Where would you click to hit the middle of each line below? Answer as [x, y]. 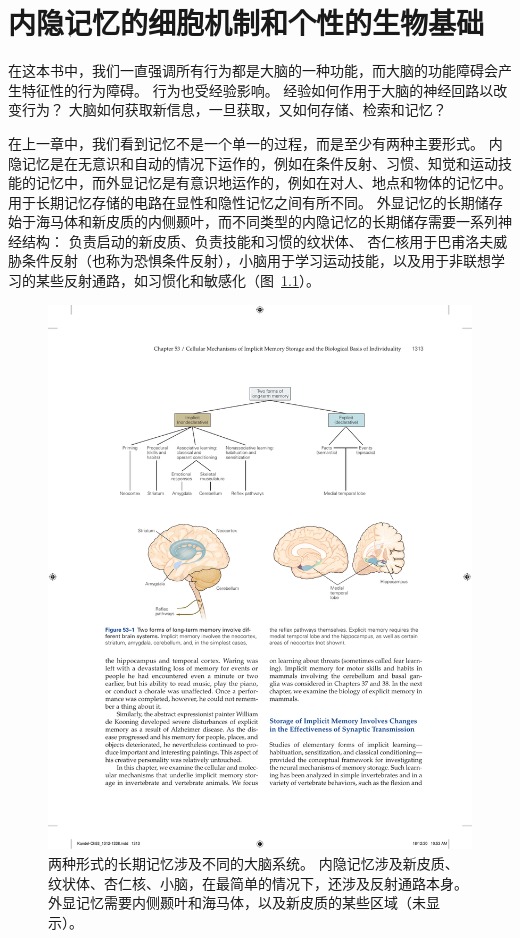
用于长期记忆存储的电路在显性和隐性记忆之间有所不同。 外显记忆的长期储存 [255, 201]
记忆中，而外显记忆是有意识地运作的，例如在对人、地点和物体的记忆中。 [273, 182]
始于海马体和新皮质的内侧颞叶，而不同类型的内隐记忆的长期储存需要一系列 [253, 221]
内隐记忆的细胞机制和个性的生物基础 [246, 22]
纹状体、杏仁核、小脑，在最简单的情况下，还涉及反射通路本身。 [258, 882]
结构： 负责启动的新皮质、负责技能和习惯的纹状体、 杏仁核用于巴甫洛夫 [257, 240]
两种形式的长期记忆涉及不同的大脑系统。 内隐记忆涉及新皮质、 [253, 863]
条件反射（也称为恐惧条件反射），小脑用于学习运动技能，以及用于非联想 [256, 260]
